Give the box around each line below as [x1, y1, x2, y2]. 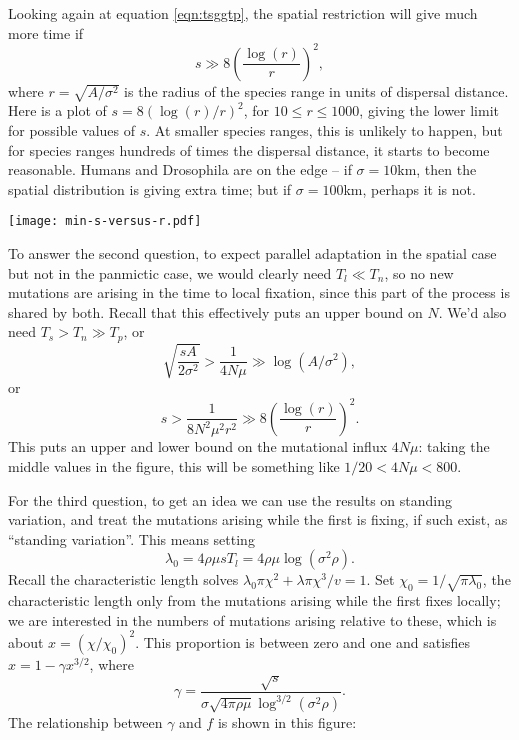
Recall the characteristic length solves [8, 569, 239, 590]
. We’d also [438, 301, 507, 322]
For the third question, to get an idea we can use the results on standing [8, 489, 453, 510]
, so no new [384, 262, 454, 283]
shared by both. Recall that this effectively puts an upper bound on [8, 301, 423, 322]
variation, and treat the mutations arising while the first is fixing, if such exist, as [8, 509, 508, 530]
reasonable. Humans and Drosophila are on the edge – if [8, 159, 352, 180]
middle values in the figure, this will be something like [8, 456, 340, 477]
